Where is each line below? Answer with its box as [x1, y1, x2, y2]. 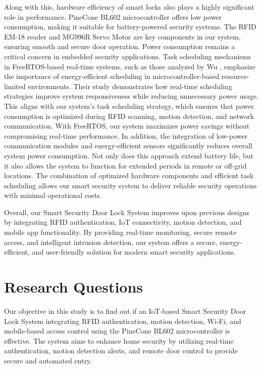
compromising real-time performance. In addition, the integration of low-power [4, 130, 248, 141]
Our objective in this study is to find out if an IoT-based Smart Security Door [4, 305, 246, 316]
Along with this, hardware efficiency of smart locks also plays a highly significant [4, 2, 254, 12]
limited [4, 80, 26, 91]
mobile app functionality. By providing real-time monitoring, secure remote [4, 227, 237, 237]
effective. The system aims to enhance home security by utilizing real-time [4, 335, 234, 346]
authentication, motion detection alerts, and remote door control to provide [4, 345, 238, 356]
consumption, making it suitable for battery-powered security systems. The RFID [4, 21, 256, 32]
